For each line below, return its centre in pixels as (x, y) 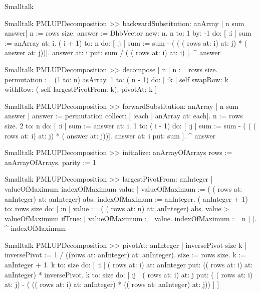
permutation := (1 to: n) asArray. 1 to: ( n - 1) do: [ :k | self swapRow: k (116, 79)
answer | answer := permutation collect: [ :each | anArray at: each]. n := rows (124, 116)
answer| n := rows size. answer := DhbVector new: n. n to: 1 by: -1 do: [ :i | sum (128, 33)
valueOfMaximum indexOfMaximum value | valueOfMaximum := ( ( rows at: (123, 188)
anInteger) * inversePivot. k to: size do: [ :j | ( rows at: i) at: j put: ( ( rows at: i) (129, 274)
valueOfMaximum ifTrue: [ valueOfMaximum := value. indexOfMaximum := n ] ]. (131, 218)
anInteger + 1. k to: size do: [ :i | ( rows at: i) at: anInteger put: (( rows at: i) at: (129, 265)
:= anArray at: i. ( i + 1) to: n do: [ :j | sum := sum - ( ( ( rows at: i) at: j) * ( (126, 42)
